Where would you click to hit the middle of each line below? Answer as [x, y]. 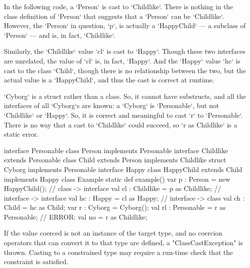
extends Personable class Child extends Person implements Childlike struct [115, 160]
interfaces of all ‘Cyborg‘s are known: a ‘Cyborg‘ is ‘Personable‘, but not [112, 105]
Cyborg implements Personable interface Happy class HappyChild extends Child [123, 169]
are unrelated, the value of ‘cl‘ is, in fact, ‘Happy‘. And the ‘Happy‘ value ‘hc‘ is [122, 60]
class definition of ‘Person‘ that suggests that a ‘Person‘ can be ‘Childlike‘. [114, 16]
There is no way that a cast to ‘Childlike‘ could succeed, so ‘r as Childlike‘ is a [121, 124]
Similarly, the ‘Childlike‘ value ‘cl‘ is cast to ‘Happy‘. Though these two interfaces [125, 51]
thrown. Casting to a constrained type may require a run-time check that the [118, 252]
